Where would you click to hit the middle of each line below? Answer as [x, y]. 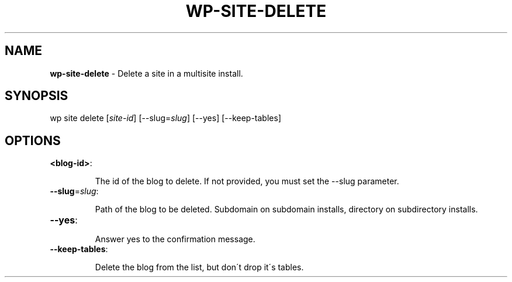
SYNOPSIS [37, 96]
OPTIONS [33, 140]
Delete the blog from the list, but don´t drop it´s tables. [199, 267]
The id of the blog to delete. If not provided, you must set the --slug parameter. [247, 181]
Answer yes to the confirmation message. [175, 239]
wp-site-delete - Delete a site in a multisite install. [146, 73]
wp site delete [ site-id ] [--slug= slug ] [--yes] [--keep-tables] [165, 118]
